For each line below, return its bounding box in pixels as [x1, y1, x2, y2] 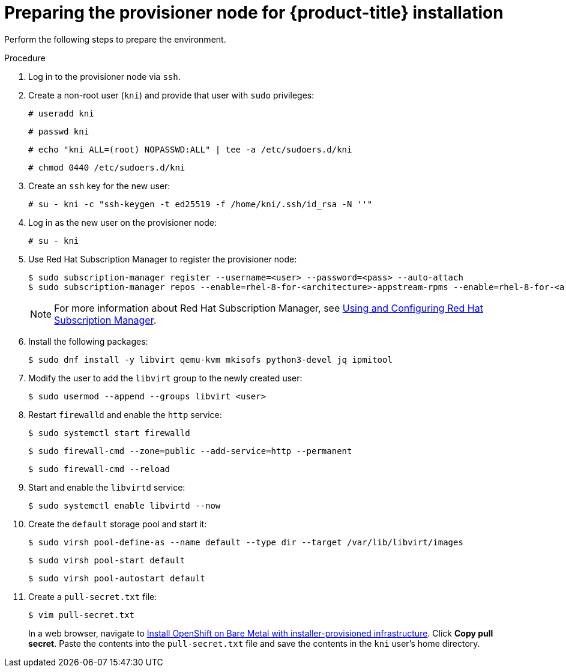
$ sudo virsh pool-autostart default [28, 573, 206, 583]
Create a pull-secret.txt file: [28, 591, 157, 602]
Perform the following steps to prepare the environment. [4, 34, 226, 44]
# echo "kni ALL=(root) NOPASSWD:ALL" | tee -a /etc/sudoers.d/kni [28, 144, 352, 154]
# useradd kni [28, 108, 94, 118]
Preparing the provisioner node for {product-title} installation [4, 2, 504, 23]
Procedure [4, 52, 46, 63]
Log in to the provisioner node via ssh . [28, 71, 181, 82]
